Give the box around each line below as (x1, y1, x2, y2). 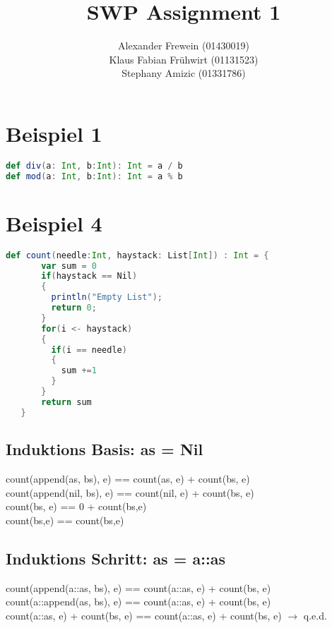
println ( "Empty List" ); (51, 292, 162, 303)
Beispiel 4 (6, 208, 102, 237)
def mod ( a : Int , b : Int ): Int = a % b (6, 171, 183, 181)
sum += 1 (61, 366, 97, 376)
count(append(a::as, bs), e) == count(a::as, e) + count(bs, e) (6, 580, 271, 595)
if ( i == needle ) (51, 344, 127, 355)
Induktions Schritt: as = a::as (6, 547, 225, 569)
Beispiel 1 (6, 119, 102, 147)
